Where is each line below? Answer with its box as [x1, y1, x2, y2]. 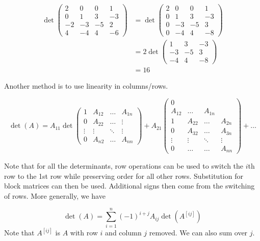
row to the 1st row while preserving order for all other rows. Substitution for [4, 170, 243, 181]
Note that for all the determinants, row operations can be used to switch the [4, 160, 244, 171]
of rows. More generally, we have [4, 190, 106, 201]
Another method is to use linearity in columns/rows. [4, 81, 168, 91]
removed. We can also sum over [149, 227, 248, 238]
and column [105, 227, 142, 238]
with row [70, 227, 98, 238]
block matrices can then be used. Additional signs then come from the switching [4, 180, 255, 191]
